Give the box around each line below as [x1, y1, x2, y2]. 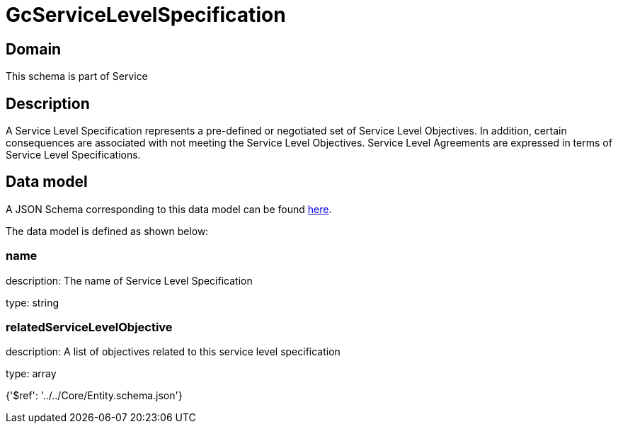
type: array [6, 367, 57, 380]
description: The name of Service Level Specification [6, 274, 253, 287]
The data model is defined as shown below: [6, 224, 209, 237]
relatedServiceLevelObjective [6, 319, 173, 334]
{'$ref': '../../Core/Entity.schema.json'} [6, 389, 183, 402]
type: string [6, 296, 59, 309]
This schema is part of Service [6, 70, 148, 83]
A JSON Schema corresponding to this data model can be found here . [6, 202, 332, 215]
